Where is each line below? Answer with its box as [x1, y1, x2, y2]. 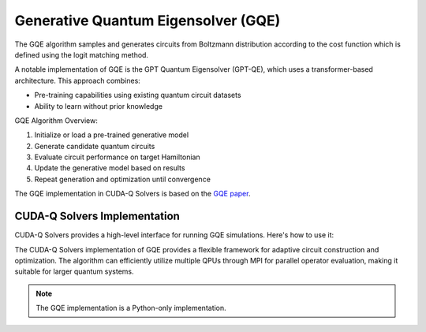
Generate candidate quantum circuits [34, 141, 155, 151]
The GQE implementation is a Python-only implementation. [35, 304, 226, 313]
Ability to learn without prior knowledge [34, 101, 163, 110]
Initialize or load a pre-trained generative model [34, 130, 189, 140]
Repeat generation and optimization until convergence [34, 174, 211, 184]
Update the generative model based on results [34, 163, 185, 173]
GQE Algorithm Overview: [14, 115, 98, 125]
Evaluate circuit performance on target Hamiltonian [34, 152, 200, 162]
